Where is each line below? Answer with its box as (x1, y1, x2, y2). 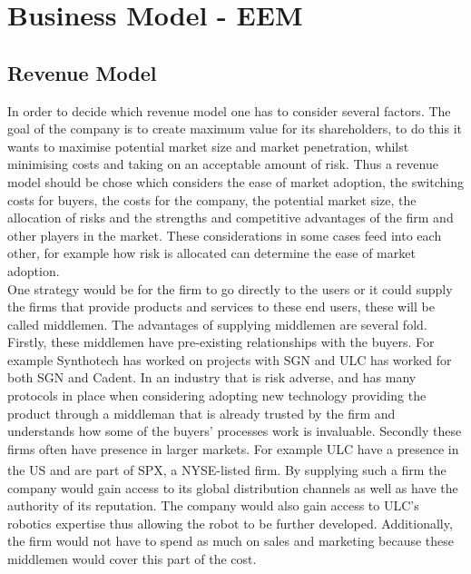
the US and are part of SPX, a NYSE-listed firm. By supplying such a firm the (7, 460, 446, 480)
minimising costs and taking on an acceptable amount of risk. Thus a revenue (7, 154, 438, 173)
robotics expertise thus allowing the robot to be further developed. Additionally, (7, 513, 453, 532)
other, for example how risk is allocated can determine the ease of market (7, 243, 416, 262)
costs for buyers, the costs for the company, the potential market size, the (7, 190, 417, 209)
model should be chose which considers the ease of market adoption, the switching (7, 172, 464, 191)
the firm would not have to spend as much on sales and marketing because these (7, 531, 455, 550)
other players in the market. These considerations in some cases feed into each (7, 225, 442, 244)
